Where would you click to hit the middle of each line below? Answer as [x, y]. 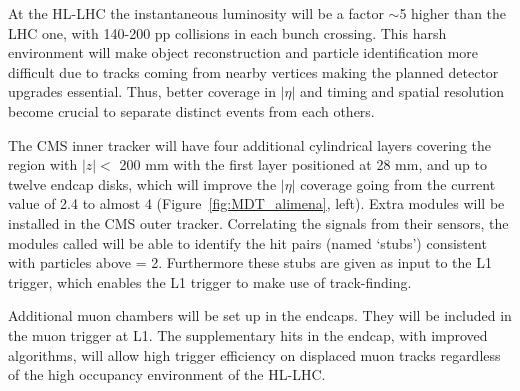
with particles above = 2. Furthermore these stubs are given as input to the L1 [250, 262]
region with [43, 164]
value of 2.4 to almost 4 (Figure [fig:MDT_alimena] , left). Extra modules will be [256, 203]
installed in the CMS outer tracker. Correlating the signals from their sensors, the [258, 222]
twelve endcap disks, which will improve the [142, 183]
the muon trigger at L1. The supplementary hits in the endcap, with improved [248, 334]
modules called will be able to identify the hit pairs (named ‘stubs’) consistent [247, 242]
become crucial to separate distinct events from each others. [191, 110]
